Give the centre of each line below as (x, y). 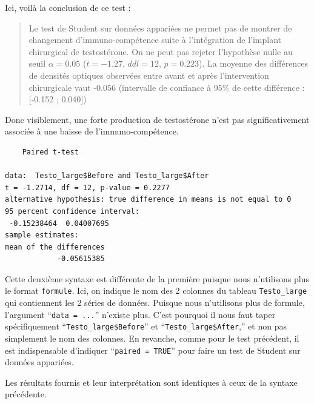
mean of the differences (55, 247)
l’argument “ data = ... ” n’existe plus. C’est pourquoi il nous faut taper (140, 314)
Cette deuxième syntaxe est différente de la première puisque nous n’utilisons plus (157, 278)
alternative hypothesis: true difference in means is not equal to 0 (148, 200)
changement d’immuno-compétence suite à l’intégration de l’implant (155, 40)
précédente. (26, 394)
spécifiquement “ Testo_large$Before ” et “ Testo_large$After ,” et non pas (146, 326)
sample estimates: (42, 235)
